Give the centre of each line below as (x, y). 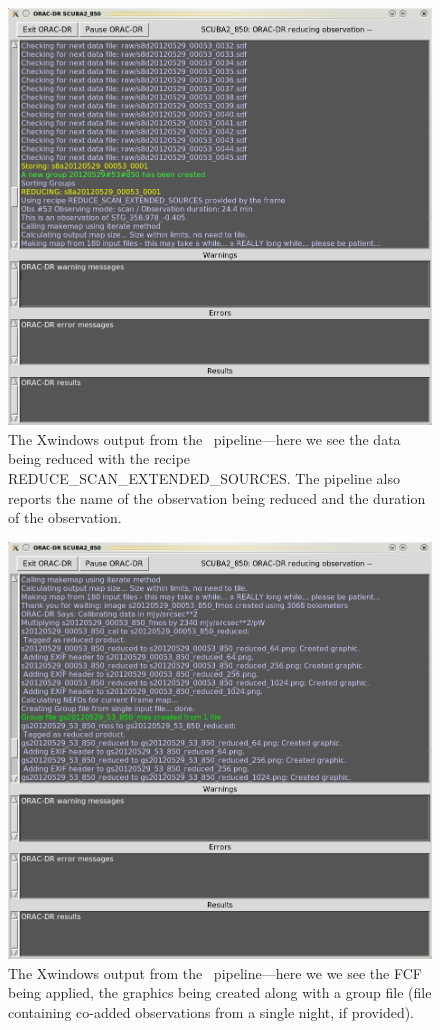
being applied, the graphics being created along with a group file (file (220, 992)
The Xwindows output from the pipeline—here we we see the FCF (215, 972)
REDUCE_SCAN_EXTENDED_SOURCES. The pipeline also (204, 477)
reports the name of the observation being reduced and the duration (217, 497)
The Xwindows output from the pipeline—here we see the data (204, 438)
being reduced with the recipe (99, 458)
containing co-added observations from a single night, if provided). (211, 1011)
